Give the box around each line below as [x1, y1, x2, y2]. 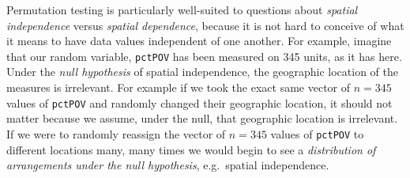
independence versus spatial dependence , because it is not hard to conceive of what [6, 17, 404, 33]
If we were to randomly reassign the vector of [6, 125, 226, 142]
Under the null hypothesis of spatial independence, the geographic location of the [6, 63, 398, 80]
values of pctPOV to [270, 125, 364, 142]
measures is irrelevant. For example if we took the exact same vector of [6, 79, 351, 96]
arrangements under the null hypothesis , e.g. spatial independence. [6, 157, 329, 173]
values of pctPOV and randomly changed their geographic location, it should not [6, 94, 393, 111]
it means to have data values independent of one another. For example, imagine [6, 32, 392, 49]
